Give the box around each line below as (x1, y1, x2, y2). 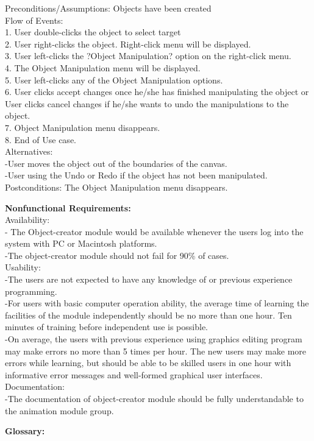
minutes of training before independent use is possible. (5, 320, 208, 333)
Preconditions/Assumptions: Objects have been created (5, 2, 212, 14)
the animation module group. (5, 404, 114, 417)
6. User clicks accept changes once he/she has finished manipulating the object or (5, 85, 309, 98)
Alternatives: (5, 145, 53, 158)
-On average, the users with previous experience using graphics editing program (5, 333, 302, 345)
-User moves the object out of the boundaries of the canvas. (5, 157, 227, 169)
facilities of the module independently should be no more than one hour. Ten (5, 308, 292, 321)
